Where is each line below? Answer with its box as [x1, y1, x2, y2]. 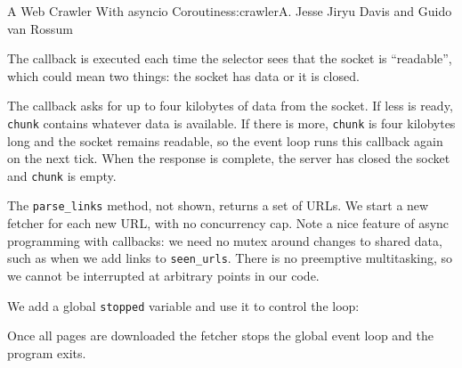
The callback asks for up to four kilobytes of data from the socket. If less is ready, [7, 96, 453, 115]
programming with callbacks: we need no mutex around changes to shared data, [7, 231, 442, 249]
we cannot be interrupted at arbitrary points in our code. [7, 266, 320, 284]
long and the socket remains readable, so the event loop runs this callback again [7, 131, 443, 150]
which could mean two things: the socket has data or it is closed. [7, 66, 360, 85]
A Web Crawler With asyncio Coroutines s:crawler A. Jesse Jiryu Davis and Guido [7, 2, 452, 20]
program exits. [7, 343, 86, 362]
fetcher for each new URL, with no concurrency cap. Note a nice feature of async [7, 214, 450, 233]
